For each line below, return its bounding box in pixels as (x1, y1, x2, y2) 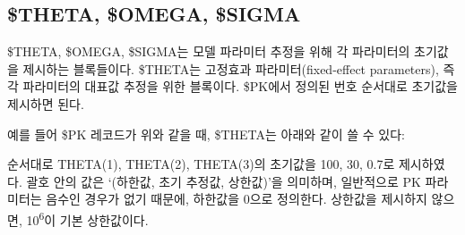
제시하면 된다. (7, 94, 84, 113)
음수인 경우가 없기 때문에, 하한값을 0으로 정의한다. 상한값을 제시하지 (46, 189, 427, 208)
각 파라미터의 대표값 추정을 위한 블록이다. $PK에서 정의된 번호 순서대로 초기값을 (7, 77, 458, 96)
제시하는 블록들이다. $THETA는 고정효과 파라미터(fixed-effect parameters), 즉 (22, 59, 455, 78)
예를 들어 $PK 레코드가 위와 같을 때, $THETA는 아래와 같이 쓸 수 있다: (7, 124, 405, 143)
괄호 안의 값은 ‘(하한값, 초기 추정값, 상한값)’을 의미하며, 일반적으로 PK (26, 172, 421, 190)
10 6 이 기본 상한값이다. (26, 207, 149, 229)
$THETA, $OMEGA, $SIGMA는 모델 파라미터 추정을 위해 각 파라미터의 (7, 42, 410, 61)
